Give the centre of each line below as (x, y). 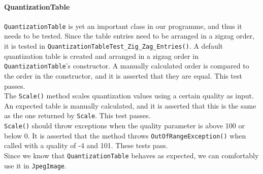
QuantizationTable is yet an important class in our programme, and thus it (123, 26)
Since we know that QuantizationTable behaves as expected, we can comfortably (131, 155)
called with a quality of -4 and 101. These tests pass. (86, 145)
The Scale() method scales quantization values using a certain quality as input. (129, 96)
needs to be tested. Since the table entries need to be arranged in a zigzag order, (129, 36)
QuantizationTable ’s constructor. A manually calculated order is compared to (127, 66)
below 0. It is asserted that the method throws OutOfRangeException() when (125, 135)
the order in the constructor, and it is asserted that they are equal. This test (123, 75)
